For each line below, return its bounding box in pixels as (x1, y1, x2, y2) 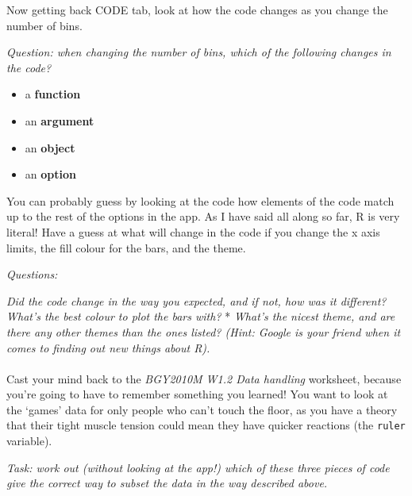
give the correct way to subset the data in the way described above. (6, 475, 328, 491)
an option (25, 166, 76, 183)
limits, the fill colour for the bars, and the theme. (6, 239, 246, 256)
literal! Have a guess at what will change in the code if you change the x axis (6, 223, 380, 240)
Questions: (6, 266, 58, 283)
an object (25, 139, 75, 156)
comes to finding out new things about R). (6, 339, 210, 356)
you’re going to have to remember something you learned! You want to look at (6, 386, 388, 402)
